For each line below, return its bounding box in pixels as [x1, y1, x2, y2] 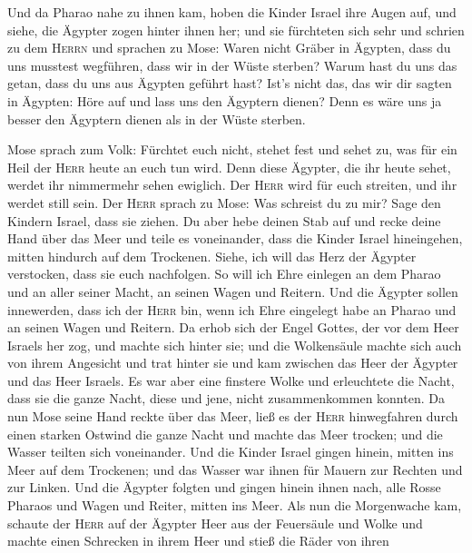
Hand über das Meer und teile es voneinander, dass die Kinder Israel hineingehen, [7, 229, 463, 248]
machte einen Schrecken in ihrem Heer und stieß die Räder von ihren [7, 531, 389, 550]
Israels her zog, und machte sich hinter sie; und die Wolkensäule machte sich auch [7, 335, 462, 354]
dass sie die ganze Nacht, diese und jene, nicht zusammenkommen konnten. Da [7, 389, 445, 408]
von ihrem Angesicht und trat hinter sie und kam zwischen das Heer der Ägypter [7, 353, 458, 372]
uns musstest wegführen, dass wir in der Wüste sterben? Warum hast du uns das [7, 55, 457, 74]
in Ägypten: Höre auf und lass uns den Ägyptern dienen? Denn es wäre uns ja [7, 91, 442, 110]
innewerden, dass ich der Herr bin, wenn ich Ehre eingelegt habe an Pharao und [7, 300, 457, 319]
